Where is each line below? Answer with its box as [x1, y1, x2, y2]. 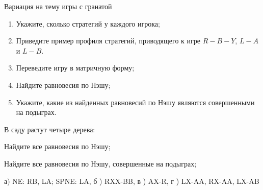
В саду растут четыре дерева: [4, 124, 95, 134]
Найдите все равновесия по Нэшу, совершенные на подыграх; [4, 158, 197, 169]
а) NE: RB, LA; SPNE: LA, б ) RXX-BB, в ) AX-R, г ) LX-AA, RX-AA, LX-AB [4, 175, 259, 186]
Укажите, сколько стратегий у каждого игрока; [16, 18, 160, 29]
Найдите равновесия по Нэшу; [16, 79, 111, 90]
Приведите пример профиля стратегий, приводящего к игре [16, 35, 201, 46]
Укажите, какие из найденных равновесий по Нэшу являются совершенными [16, 97, 255, 107]
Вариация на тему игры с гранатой [4, 1, 112, 11]
